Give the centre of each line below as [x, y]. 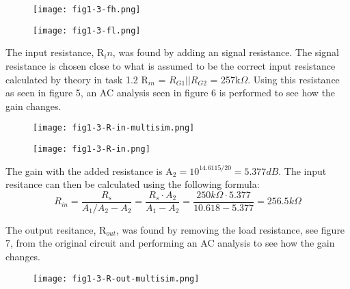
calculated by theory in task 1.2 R [77, 79]
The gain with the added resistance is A [89, 170]
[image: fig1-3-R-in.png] [92, 149]
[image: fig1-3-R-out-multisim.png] [116, 278]
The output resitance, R [56, 229]
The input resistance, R [55, 52]
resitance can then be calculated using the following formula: [133, 184]
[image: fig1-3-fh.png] [87, 10]
